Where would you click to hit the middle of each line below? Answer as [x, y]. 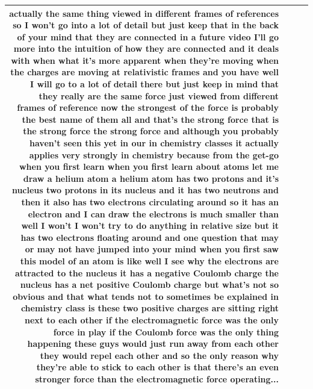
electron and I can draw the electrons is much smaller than [153, 213]
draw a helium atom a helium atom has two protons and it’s [151, 178]
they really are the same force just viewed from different [159, 95]
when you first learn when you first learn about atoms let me [149, 166]
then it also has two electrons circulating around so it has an [150, 202]
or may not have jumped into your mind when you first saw [152, 249]
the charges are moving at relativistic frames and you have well [144, 72]
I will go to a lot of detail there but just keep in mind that [154, 84]
